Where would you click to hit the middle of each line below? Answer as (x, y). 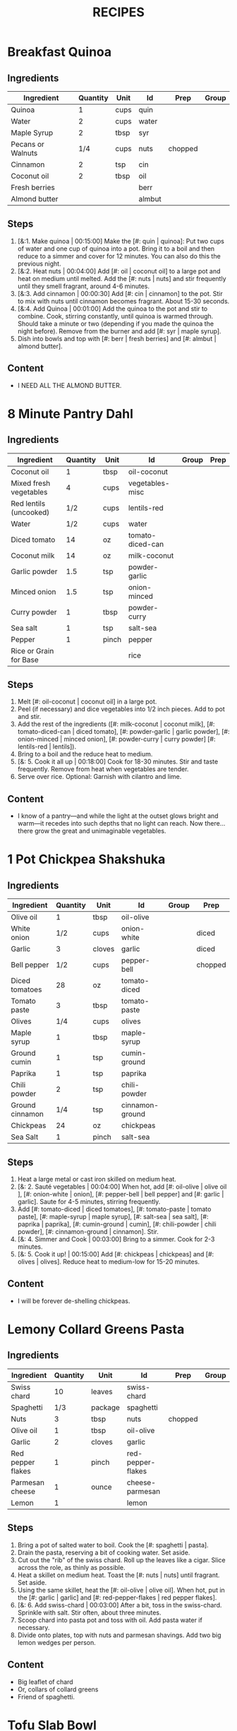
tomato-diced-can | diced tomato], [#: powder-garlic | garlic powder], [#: (123, 732)
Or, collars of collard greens (58, 1689)
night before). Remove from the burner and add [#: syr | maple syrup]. (119, 331)
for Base (25, 660)
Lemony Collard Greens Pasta (96, 1330)
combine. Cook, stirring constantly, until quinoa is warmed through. (115, 316)
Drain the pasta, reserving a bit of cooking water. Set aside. (104, 1552)
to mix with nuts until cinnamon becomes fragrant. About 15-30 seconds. (123, 301)
